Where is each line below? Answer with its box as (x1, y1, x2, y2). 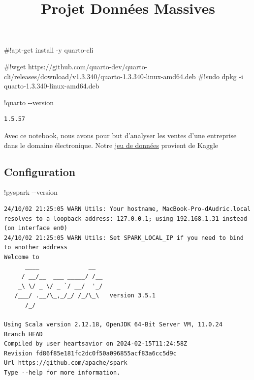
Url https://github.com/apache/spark (4, 359, 127, 367)
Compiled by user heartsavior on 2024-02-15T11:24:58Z (4, 340, 188, 348)
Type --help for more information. (4, 369, 121, 377)
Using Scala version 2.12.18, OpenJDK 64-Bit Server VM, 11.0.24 (4, 321, 222, 328)
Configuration (4, 164, 76, 179)
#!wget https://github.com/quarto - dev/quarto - (4, 61, 148, 71)
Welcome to (4, 253, 39, 261)
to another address (4, 244, 67, 251)
